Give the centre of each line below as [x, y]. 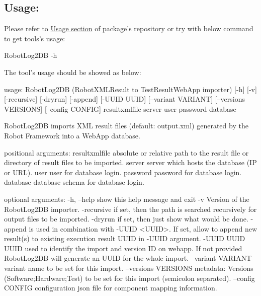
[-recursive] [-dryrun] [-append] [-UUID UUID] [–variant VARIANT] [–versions [125, 99]
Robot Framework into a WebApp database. [72, 135]
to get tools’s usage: [35, 38]
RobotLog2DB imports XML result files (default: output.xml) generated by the [126, 126]
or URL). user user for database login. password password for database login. [123, 172]
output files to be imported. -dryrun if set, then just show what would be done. [126, 219]
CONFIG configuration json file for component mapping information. [111, 288]
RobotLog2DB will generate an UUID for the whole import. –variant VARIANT [128, 258]
